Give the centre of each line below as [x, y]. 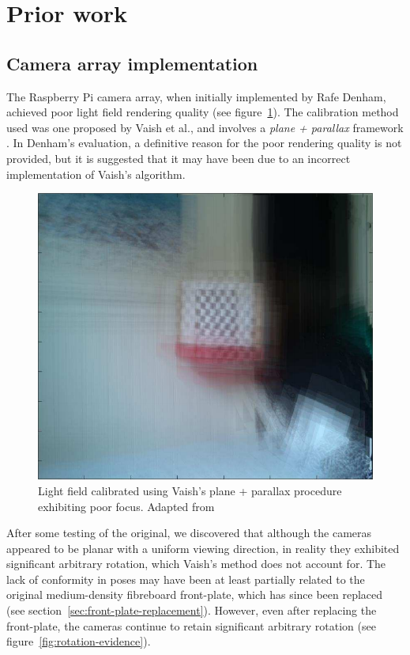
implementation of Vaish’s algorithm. [96, 174]
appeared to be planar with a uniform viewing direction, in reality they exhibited [203, 548]
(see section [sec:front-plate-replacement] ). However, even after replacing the [192, 610]
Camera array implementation [132, 63]
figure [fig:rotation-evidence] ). [79, 641]
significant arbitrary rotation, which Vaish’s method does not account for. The [196, 564]
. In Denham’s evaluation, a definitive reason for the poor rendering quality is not [204, 143]
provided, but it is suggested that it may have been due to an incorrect [179, 158]
